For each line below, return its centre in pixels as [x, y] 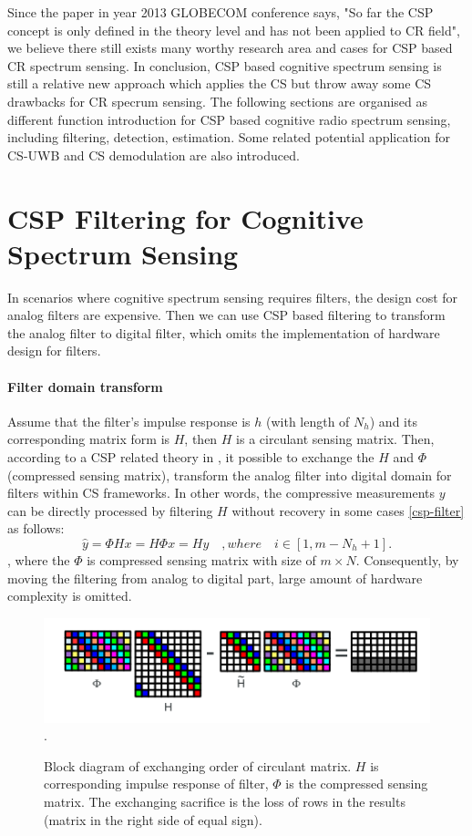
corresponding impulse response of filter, [156, 784]
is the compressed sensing [357, 784]
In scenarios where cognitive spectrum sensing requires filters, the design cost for [233, 297]
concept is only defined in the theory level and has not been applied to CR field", [234, 30]
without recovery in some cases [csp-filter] [348, 510]
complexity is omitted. [70, 596]
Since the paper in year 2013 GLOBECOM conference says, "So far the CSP [221, 12]
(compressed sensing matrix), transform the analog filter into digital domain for [230, 475]
